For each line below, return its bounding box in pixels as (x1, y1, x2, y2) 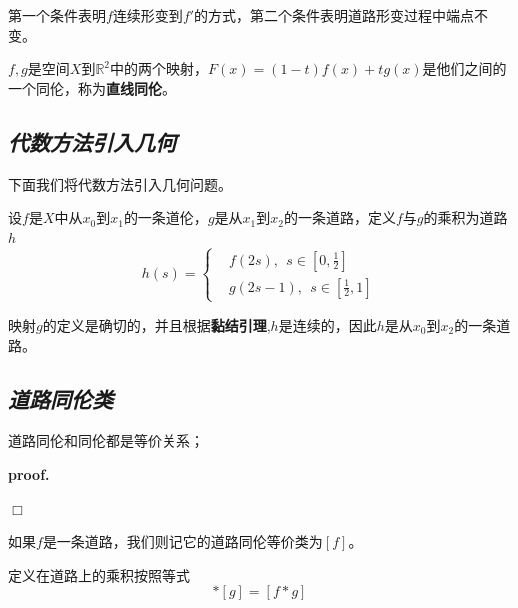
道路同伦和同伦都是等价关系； (8, 430, 204, 451)
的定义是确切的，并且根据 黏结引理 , (42, 314, 271, 335)
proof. (8, 463, 50, 484)
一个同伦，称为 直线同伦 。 (8, 77, 176, 98)
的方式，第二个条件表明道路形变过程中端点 (194, 5, 475, 25)
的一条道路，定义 (283, 207, 396, 228)
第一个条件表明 (8, 5, 106, 25)
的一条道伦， (123, 207, 208, 228)
